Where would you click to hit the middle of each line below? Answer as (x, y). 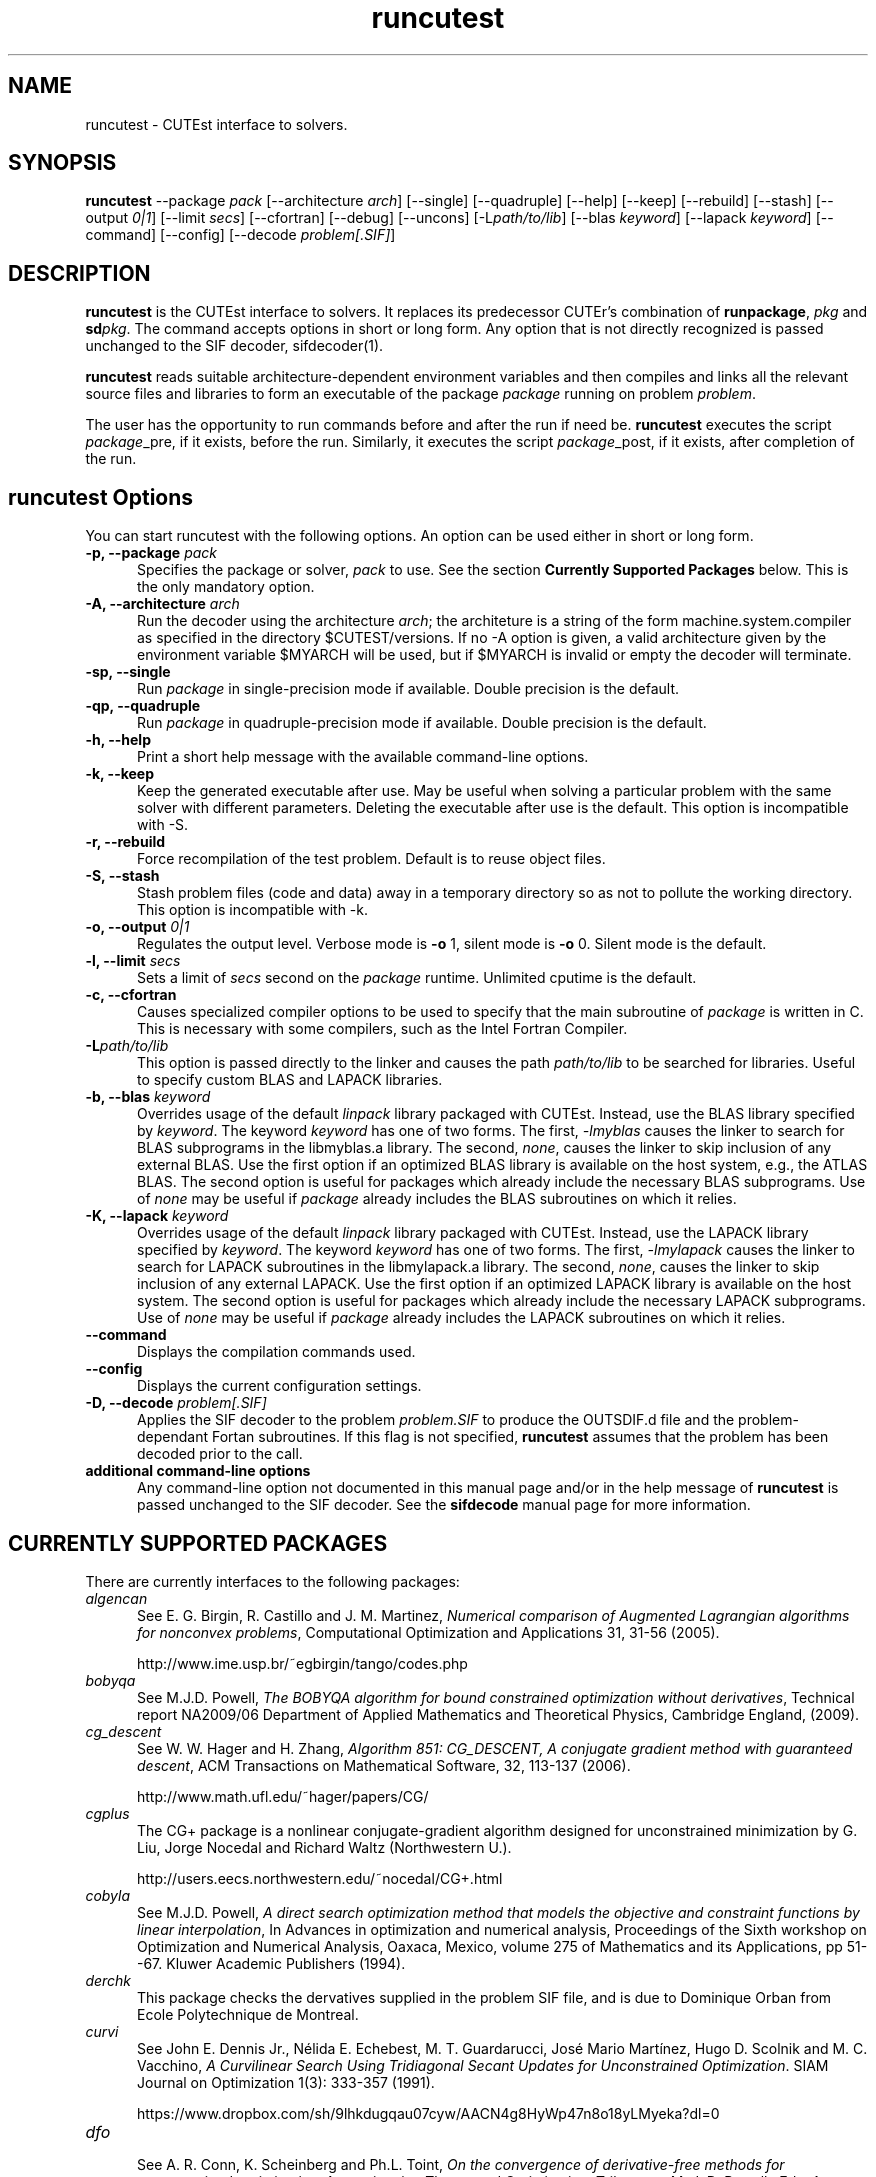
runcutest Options (101, 497)
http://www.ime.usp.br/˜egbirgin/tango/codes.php (302, 1663)
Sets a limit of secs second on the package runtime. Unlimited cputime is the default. (417, 978)
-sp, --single (128, 672)
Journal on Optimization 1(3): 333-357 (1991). (286, 2082)
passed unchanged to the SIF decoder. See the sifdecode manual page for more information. (444, 1505)
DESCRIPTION (79, 273)
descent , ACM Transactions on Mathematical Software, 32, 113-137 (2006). (384, 1765)
